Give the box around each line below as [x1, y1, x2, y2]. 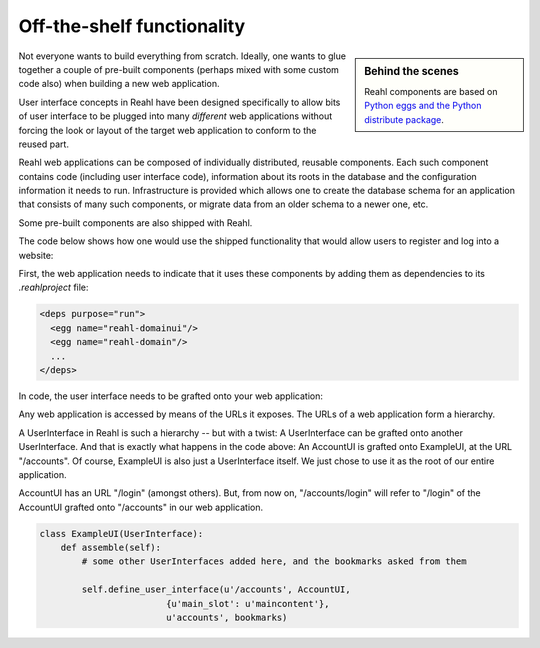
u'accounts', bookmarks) [165, 612, 288, 623]
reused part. [18, 138, 70, 150]
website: [18, 249, 54, 261]
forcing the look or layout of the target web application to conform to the [18, 124, 317, 136]
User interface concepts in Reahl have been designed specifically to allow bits [18, 96, 341, 108]
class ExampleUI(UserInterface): [39, 528, 204, 539]
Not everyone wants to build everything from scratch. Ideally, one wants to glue [18, 50, 347, 62]
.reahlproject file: [18, 281, 89, 294]
